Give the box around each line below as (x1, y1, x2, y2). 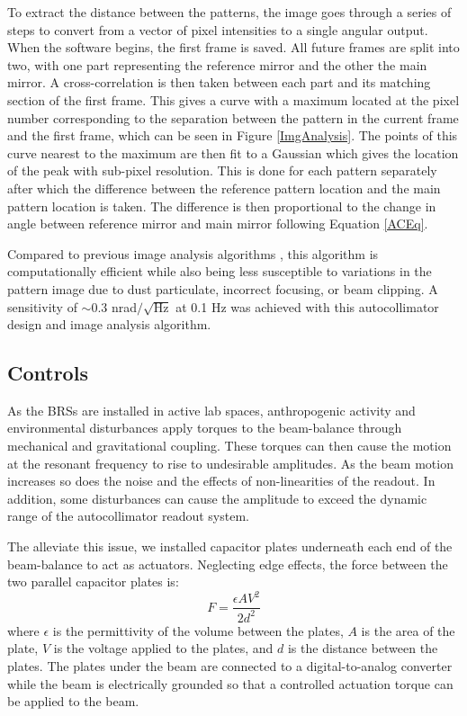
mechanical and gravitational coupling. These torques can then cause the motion (7, 436, 452, 455)
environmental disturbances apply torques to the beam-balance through (7, 418, 402, 437)
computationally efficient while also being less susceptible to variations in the (7, 262, 432, 281)
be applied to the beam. (7, 692, 139, 711)
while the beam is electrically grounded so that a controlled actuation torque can (7, 674, 454, 693)
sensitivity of (7, 297, 77, 316)
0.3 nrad (91, 297, 138, 316)
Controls (7, 359, 88, 387)
